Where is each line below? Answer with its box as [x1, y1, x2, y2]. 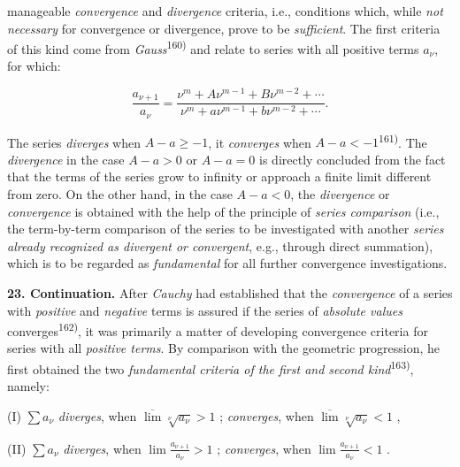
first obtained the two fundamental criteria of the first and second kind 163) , [7, 357, 414, 378]
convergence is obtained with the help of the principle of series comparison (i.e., [7, 202, 440, 220]
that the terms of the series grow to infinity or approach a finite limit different [7, 167, 432, 186]
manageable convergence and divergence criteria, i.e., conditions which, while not [7, 2, 443, 19]
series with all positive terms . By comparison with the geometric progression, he [7, 339, 441, 357]
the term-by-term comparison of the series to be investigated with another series [7, 219, 444, 238]
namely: [7, 377, 50, 395]
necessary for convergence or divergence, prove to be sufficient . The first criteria [7, 19, 441, 37]
